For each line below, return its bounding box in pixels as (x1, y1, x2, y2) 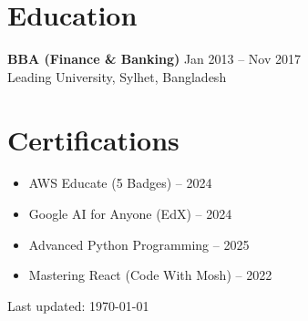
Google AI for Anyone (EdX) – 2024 (28, 204, 232, 223)
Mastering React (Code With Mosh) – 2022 (28, 265, 272, 285)
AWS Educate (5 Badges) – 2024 (28, 173, 212, 192)
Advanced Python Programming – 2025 (28, 234, 250, 254)
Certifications (7, 120, 180, 158)
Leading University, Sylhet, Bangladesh (7, 67, 227, 86)
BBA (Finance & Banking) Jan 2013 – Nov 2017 (7, 49, 302, 68)
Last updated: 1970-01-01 (7, 295, 149, 315)
